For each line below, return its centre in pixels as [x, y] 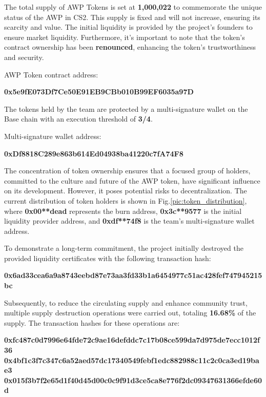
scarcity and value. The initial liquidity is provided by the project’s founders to [128, 27]
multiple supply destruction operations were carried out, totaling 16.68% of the [130, 313]
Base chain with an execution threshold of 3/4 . [78, 119]
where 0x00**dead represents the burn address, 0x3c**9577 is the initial [123, 211]
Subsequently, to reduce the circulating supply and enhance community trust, [126, 302]
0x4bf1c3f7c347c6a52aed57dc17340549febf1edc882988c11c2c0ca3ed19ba [132, 360]
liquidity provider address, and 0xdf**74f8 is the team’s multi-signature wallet [129, 221]
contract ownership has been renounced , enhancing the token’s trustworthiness [130, 47]
